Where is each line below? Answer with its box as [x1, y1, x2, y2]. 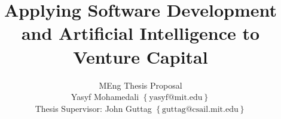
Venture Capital [73, 44, 208, 68]
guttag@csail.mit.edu [162, 105, 239, 114]
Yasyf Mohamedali [71, 90, 139, 103]
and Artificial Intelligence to [21, 21, 260, 45]
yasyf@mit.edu [149, 93, 203, 102]
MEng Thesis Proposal [99, 79, 182, 91]
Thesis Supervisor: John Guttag [35, 102, 152, 114]
